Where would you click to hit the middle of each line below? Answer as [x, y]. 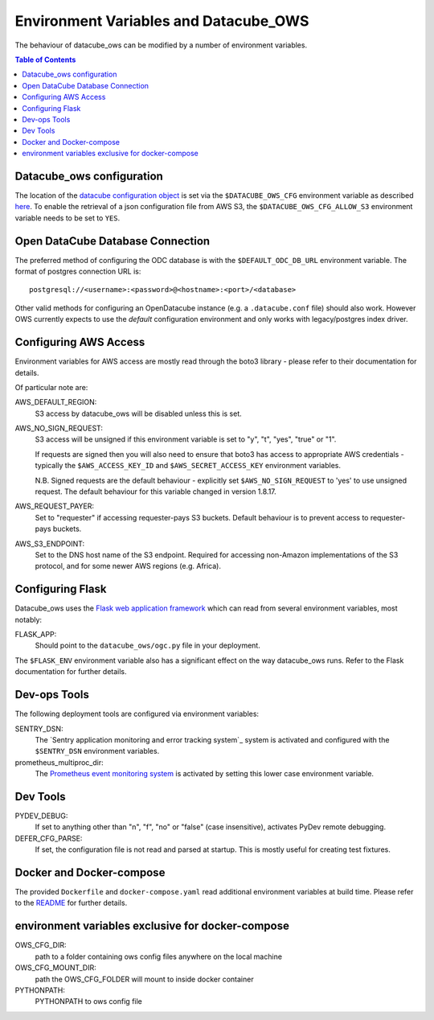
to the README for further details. [71, 903]
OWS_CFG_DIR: [41, 945]
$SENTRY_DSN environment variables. [97, 751]
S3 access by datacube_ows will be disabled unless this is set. [139, 413]
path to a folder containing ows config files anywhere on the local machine [159, 956]
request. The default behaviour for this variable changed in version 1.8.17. [156, 491]
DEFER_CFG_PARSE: [49, 838]
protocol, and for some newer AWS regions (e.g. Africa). [128, 566]
